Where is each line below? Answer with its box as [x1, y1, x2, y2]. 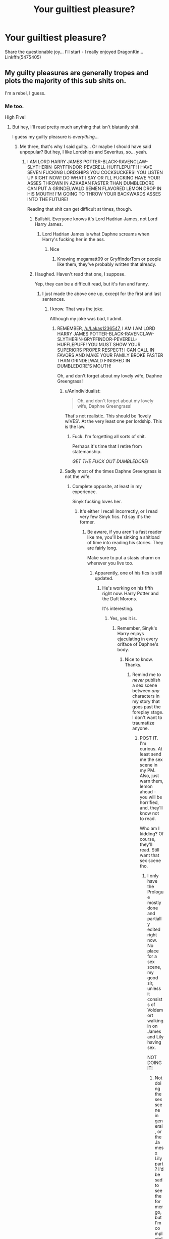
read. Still [140, 847, 159, 853]
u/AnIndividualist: [65, 388, 101, 394]
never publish [132, 677, 161, 683]
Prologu [147, 889, 164, 895]
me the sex [140, 756, 163, 763]
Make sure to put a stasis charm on [87, 555, 160, 561]
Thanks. [125, 662, 142, 668]
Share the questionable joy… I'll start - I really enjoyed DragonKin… [5, 49, 144, 55]
